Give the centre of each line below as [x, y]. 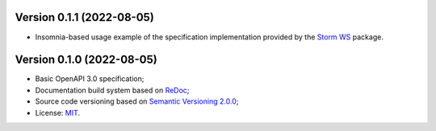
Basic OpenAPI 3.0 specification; [90, 79]
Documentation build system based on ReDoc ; [112, 90]
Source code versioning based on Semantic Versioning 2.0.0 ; [137, 101]
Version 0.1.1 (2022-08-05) [85, 17]
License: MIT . [58, 113]
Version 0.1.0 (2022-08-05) [86, 60]
